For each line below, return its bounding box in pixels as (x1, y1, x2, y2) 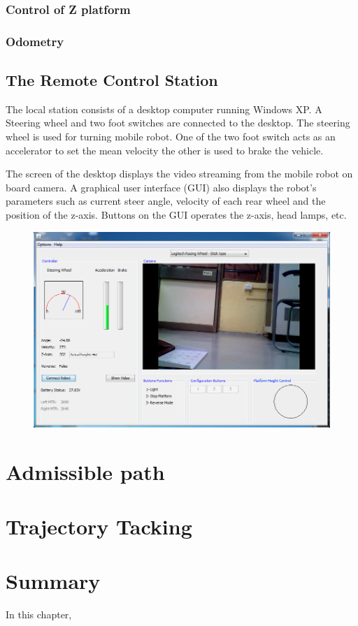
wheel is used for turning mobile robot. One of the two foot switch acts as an (6, 129, 336, 144)
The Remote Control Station (6, 69, 218, 91)
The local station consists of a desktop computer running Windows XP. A (6, 101, 322, 116)
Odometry (6, 32, 64, 50)
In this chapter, (6, 607, 72, 622)
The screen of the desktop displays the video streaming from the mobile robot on (6, 166, 353, 181)
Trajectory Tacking (6, 512, 192, 541)
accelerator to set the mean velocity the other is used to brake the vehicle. (6, 143, 324, 157)
